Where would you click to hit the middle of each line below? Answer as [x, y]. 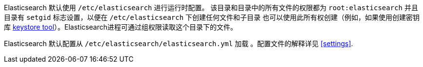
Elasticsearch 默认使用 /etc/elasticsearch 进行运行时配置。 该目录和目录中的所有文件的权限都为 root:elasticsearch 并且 [211, 8]
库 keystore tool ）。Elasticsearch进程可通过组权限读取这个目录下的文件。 [121, 27]
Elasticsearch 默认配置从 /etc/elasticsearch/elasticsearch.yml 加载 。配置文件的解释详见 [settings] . [179, 43]
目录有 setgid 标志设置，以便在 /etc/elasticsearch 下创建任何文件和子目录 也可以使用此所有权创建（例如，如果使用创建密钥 [212, 17]
